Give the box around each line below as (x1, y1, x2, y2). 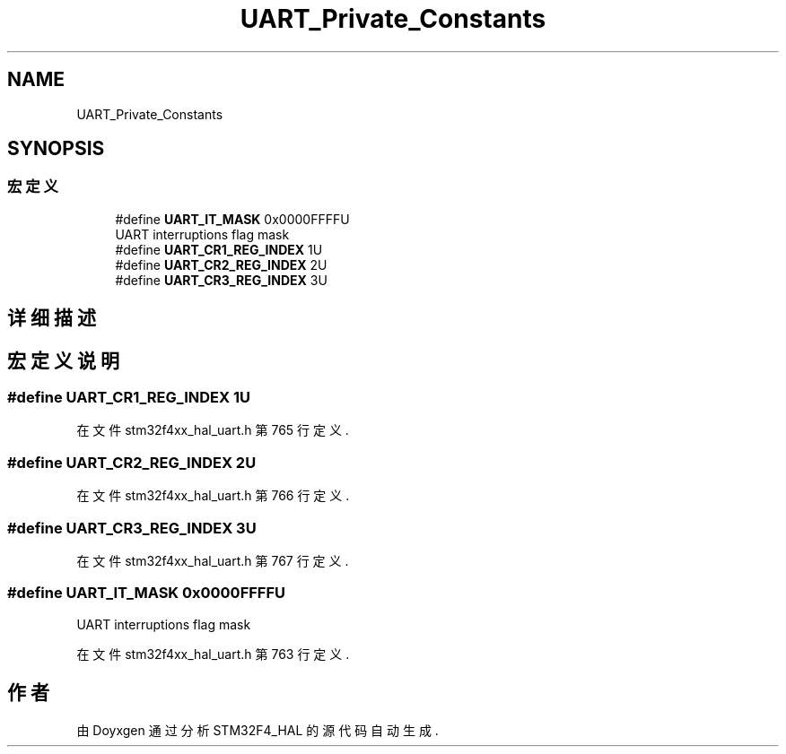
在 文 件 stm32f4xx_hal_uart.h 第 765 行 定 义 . (76, 422, 349, 438)
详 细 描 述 (7, 307, 96, 330)
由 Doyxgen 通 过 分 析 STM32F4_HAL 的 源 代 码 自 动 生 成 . (76, 722, 439, 738)
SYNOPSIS (7, 137, 105, 160)
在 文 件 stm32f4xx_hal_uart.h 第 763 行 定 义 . (76, 646, 350, 662)
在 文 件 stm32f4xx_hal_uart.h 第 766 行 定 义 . (76, 488, 350, 504)
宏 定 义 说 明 (7, 349, 119, 372)
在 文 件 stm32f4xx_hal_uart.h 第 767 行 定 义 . (76, 552, 349, 568)
